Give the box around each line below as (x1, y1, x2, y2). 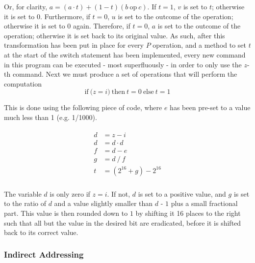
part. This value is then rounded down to (4, 207, 128, 218)
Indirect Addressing (4, 248, 84, 260)
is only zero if (50, 188, 90, 199)
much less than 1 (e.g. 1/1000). (4, 112, 97, 122)
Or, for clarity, (4, 1, 48, 11)
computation (4, 78, 42, 88)
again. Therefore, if (73, 21, 130, 31)
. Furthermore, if (40, 11, 90, 21)
